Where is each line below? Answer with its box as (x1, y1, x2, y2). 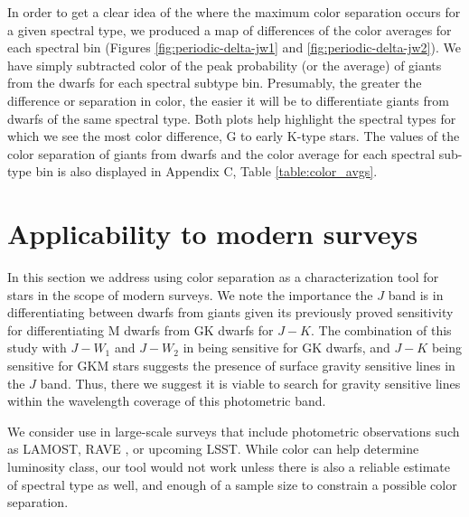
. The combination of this (310, 320, 452, 339)
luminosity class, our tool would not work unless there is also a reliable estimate (7, 457, 450, 475)
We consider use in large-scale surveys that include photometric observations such (7, 421, 460, 440)
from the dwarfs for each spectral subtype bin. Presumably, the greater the (7, 73, 422, 92)
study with (7, 338, 67, 357)
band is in (388, 285, 444, 304)
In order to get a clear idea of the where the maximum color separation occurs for (7, 3, 461, 21)
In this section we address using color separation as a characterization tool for (7, 268, 439, 287)
